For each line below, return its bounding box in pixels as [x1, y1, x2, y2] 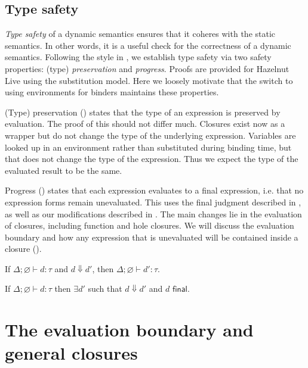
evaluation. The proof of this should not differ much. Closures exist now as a [5, 117, 285, 130]
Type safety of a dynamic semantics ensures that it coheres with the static [5, 27, 276, 40]
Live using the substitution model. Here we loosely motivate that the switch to [5, 74, 293, 86]
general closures [5, 341, 138, 365]
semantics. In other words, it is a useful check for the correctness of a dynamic [5, 39, 291, 51]
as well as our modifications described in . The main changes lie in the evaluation [5, 207, 302, 220]
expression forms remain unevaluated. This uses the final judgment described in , [5, 195, 301, 208]
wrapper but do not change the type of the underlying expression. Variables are [5, 129, 296, 141]
